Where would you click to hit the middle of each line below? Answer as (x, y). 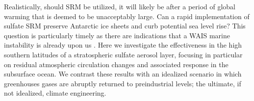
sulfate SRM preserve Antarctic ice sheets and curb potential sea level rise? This (125, 26)
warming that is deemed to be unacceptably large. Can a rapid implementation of (127, 16)
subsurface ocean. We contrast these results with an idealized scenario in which (123, 74)
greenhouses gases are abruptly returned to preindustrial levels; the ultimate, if (123, 83)
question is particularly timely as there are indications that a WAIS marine (117, 35)
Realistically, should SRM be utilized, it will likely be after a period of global (120, 6)
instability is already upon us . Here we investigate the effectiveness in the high (123, 45)
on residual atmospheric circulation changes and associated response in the (116, 64)
